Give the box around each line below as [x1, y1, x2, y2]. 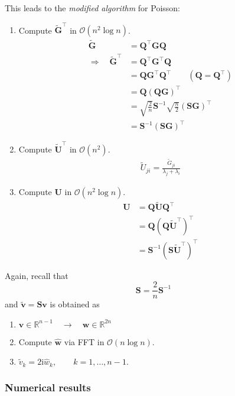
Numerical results [5, 379, 91, 394]
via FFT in [64, 335, 105, 348]
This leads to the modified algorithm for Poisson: [5, 2, 180, 14]
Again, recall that [5, 269, 68, 281]
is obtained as [50, 298, 100, 310]
